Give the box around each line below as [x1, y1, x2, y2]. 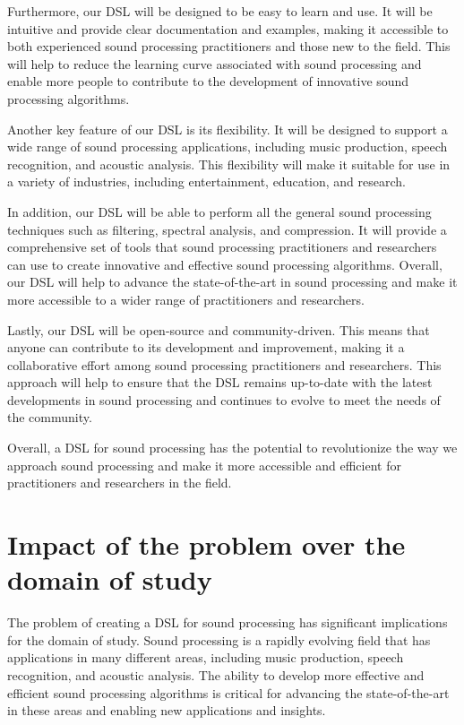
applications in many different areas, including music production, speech [7, 648, 404, 667]
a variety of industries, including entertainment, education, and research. [7, 172, 406, 191]
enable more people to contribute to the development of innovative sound [7, 72, 409, 91]
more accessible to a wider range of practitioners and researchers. [7, 289, 365, 308]
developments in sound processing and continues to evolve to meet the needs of [7, 390, 441, 409]
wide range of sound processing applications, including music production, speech [7, 137, 448, 156]
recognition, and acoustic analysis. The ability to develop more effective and [7, 665, 425, 684]
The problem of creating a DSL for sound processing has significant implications [7, 613, 448, 632]
